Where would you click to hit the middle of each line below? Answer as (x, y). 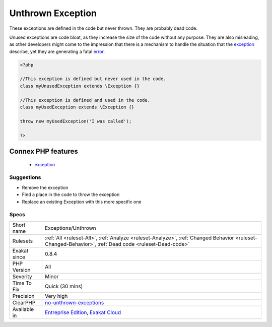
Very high (56, 296)
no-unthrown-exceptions (74, 302)
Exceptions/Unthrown (71, 228)
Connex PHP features (44, 151)
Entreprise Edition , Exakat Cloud (83, 312)
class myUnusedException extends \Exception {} (80, 86)
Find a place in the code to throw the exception (71, 194)
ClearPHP (24, 302)
